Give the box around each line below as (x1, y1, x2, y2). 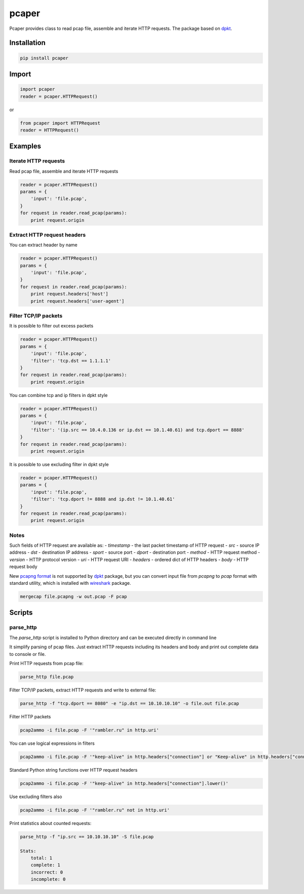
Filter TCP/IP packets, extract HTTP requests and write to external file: (9, 687, 157, 693)
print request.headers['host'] (30, 291, 108, 297)
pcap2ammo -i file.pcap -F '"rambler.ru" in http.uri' (20, 727, 159, 733)
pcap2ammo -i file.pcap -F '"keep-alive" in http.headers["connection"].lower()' (20, 780, 229, 786)
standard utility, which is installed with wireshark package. (9, 580, 131, 586)
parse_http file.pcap (20, 674, 74, 680)
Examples (9, 142, 42, 151)
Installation (9, 39, 46, 47)
